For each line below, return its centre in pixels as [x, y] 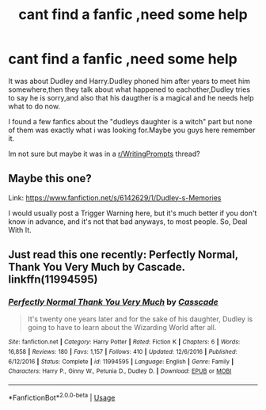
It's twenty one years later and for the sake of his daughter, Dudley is [140, 319]
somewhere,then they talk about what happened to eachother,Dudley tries [129, 89]
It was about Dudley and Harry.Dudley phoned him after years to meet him [129, 81]
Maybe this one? [50, 178]
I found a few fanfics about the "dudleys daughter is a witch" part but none [130, 121]
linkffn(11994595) [53, 280]
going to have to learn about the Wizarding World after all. [122, 328]
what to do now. [34, 106]
